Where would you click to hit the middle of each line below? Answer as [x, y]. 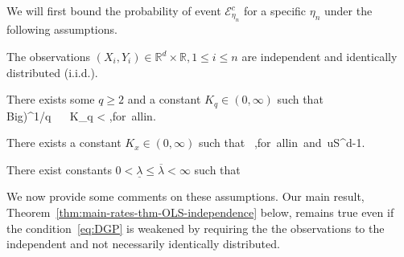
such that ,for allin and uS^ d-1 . [282, 143]
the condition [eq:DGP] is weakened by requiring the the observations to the [196, 228]
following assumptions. [62, 29]
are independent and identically [319, 56]
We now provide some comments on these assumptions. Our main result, [186, 196]
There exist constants [59, 169]
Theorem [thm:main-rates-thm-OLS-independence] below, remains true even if [200, 212]
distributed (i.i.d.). [52, 72]
